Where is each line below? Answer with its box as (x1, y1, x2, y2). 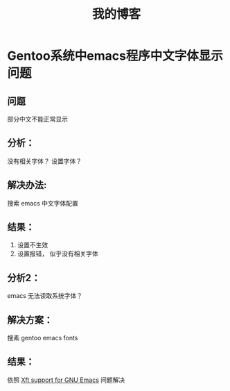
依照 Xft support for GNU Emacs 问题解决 (7, 376, 125, 384)
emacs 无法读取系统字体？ (7, 292, 83, 300)
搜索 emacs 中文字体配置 (7, 199, 78, 207)
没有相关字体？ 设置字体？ (7, 157, 82, 165)
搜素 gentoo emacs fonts (7, 334, 78, 342)
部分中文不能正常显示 (7, 115, 68, 123)
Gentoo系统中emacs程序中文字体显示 (7, 48, 224, 64)
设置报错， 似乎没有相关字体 (17, 249, 98, 258)
